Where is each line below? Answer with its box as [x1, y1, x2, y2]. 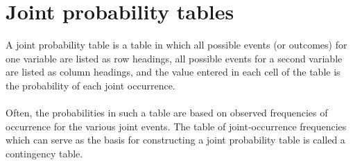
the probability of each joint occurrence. [6, 78, 175, 92]
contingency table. [6, 146, 83, 160]
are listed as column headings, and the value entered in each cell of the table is [6, 64, 341, 79]
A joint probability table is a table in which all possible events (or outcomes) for [6, 37, 347, 52]
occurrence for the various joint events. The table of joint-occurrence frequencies [6, 119, 347, 133]
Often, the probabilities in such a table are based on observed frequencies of [6, 105, 328, 120]
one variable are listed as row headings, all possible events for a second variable [6, 51, 343, 65]
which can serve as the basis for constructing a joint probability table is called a [6, 132, 345, 147]
